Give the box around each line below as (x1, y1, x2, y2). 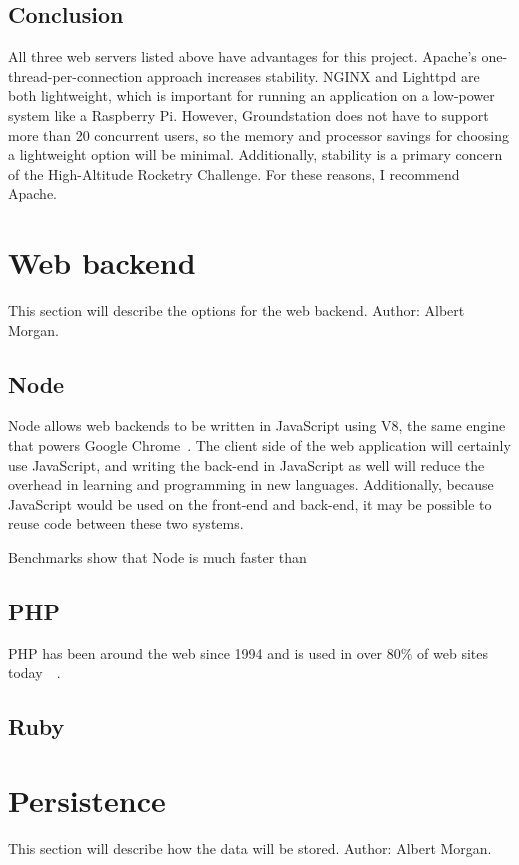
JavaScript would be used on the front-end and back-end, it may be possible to (8, 493, 492, 514)
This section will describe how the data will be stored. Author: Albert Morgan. (8, 837, 492, 858)
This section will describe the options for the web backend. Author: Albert (8, 300, 465, 321)
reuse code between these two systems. (8, 513, 244, 534)
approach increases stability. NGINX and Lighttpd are (146, 65, 480, 86)
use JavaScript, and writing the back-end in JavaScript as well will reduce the (8, 454, 485, 475)
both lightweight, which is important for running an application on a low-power (8, 85, 495, 106)
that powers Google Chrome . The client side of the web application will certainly (8, 435, 511, 456)
